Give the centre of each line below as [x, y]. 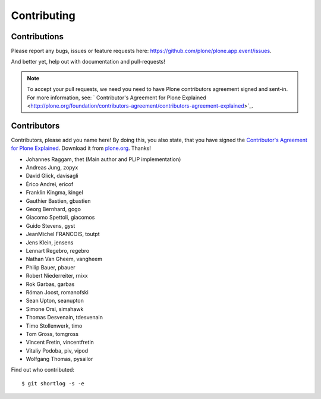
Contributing [43, 15]
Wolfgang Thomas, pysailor [59, 359]
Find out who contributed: [43, 370]
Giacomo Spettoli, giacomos [60, 218]
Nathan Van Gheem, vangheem [64, 259]
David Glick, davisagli [52, 176]
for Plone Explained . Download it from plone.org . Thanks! [81, 148]
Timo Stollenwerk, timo [54, 326]
